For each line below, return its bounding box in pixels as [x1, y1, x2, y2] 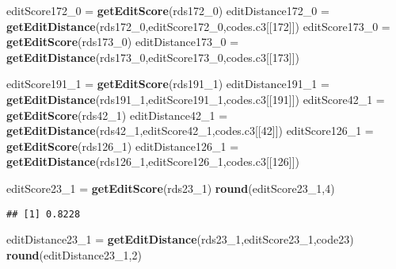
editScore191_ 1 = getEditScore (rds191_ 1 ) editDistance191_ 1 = [6, 75, 329, 92]
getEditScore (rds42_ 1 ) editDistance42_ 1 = [6, 106, 228, 123]
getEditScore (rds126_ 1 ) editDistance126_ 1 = [6, 137, 239, 154]
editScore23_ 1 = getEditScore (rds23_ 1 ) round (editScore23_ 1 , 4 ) [6, 179, 335, 196]
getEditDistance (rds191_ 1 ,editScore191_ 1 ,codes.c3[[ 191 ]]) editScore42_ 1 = [6, 90, 385, 107]
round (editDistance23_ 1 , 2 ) [6, 246, 142, 263]
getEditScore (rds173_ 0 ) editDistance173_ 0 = [6, 33, 239, 50]
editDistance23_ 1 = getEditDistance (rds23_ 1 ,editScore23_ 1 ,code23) [6, 231, 354, 248]
